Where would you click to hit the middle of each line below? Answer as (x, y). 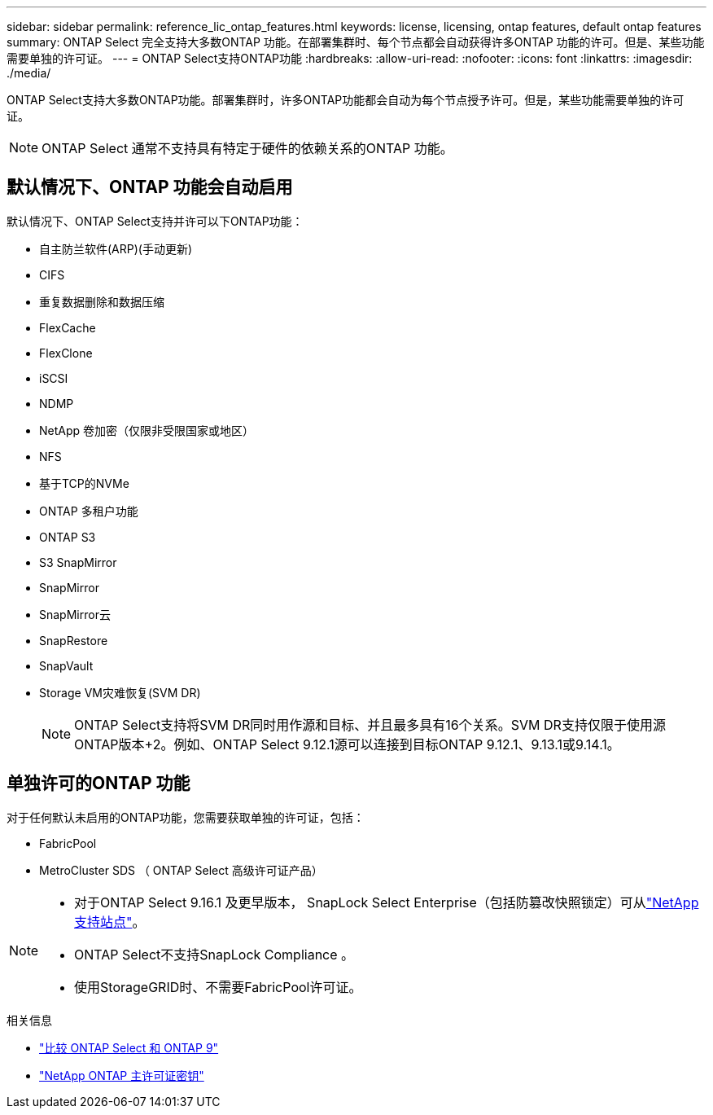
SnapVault (66, 665)
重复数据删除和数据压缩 (102, 301)
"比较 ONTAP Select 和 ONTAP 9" (129, 1047)
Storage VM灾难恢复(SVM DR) (120, 692)
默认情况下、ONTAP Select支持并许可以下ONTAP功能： (155, 221)
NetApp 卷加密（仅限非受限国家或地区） (147, 430)
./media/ (29, 73)
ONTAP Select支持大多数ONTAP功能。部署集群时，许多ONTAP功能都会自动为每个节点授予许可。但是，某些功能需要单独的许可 (346, 100)
